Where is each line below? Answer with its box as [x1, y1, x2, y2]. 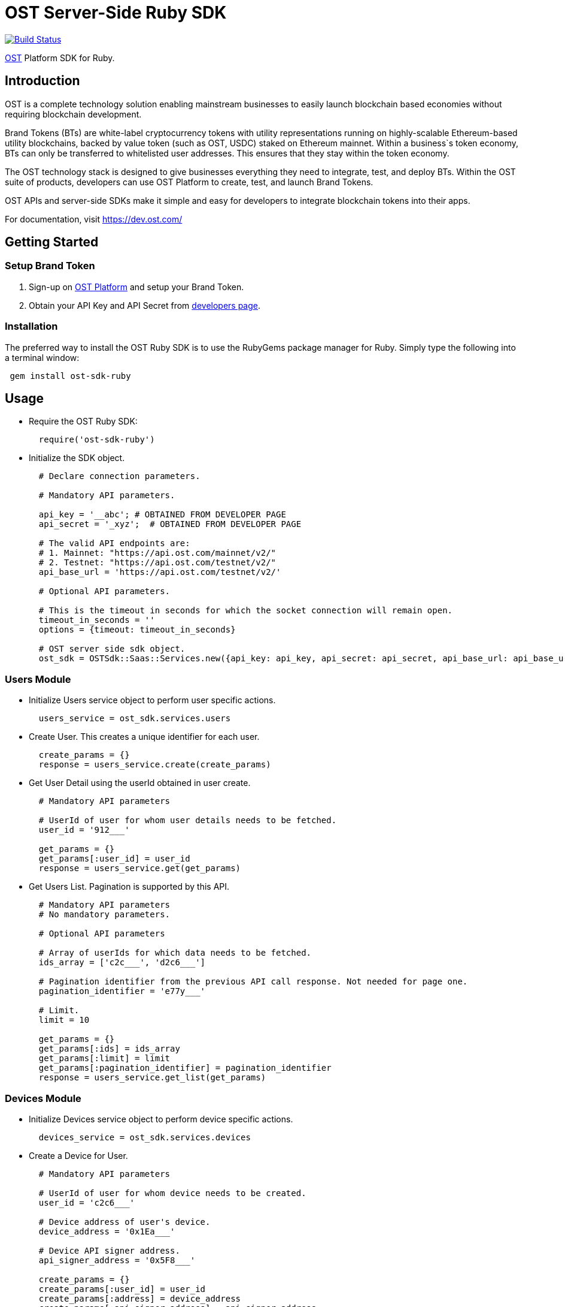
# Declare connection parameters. [38, 471, 201, 481]
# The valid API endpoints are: [38, 538, 190, 549]
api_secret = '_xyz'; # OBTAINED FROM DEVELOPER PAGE [38, 519, 302, 529]
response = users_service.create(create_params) [38, 760, 271, 770]
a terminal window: [5, 352, 80, 363]
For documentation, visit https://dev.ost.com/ [5, 213, 183, 224]
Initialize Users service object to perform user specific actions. [29, 695, 276, 706]
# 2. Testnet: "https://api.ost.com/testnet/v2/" [38, 558, 277, 568]
